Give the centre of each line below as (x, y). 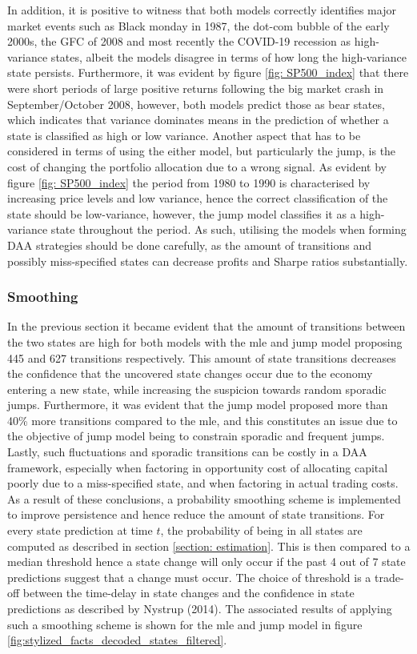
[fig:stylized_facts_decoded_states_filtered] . (117, 640)
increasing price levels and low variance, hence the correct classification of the (198, 198)
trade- (389, 577)
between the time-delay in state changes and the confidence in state (188, 593)
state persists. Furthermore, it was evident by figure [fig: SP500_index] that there (208, 72)
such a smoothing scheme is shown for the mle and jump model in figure (185, 624)
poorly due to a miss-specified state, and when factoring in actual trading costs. (203, 483)
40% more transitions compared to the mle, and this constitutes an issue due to (202, 420)
